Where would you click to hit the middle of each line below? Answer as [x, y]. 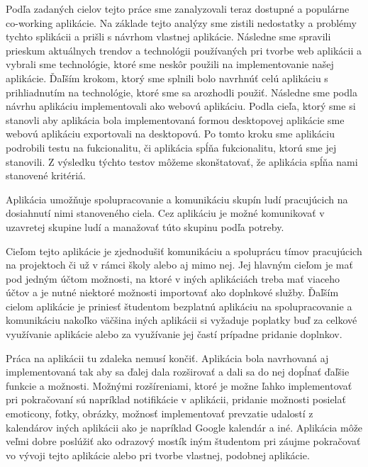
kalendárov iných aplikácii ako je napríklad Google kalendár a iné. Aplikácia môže [184, 427]
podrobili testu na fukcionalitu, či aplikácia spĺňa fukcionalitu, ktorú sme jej [171, 147]
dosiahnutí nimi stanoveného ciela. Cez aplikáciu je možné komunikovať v [165, 213]
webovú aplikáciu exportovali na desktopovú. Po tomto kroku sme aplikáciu [171, 134]
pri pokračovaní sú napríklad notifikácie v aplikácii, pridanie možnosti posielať [176, 399]
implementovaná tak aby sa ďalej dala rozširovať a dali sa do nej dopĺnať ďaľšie [178, 372]
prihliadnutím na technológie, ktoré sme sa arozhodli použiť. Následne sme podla [182, 92]
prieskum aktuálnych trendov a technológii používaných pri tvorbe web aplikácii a [184, 50]
